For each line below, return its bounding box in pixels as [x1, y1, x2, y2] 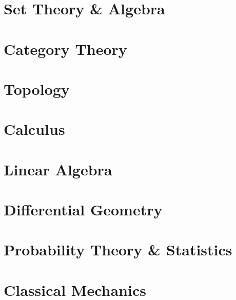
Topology [4, 78, 70, 99]
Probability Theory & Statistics [4, 239, 232, 260]
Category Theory [4, 38, 127, 59]
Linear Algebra [4, 158, 112, 179]
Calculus [4, 118, 65, 139]
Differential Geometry [4, 199, 163, 220]
